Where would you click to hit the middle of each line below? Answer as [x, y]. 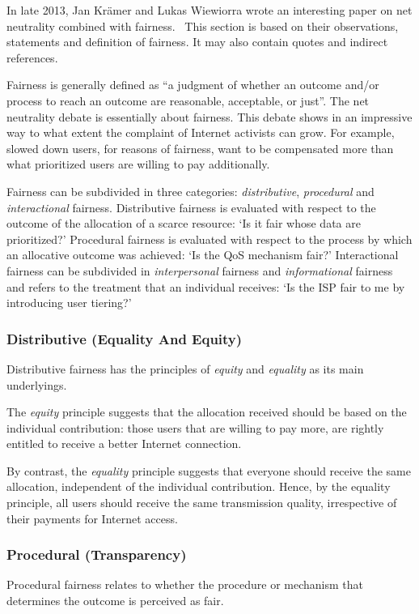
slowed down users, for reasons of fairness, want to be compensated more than [200, 148]
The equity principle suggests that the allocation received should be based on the [207, 412]
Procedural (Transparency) [97, 554]
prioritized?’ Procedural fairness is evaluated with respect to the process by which [209, 239]
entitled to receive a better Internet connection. [124, 443]
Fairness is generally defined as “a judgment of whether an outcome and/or [193, 85]
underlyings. [37, 384]
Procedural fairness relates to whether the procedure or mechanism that [185, 584]
